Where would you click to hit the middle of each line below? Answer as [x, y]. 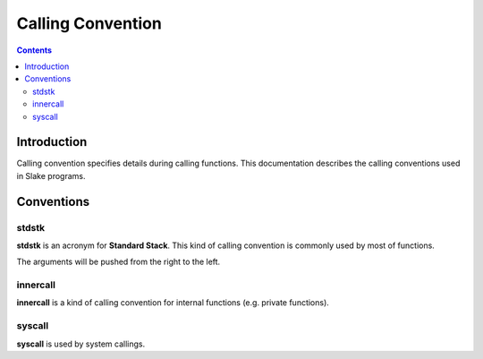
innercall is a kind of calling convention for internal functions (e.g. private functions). [173, 303]
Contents [34, 50]
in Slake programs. [51, 175]
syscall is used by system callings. [81, 344]
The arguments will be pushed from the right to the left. [119, 262]
